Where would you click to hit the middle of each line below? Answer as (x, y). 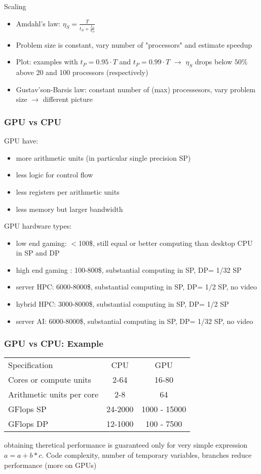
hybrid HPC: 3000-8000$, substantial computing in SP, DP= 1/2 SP (122, 304)
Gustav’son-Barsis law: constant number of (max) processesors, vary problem (136, 89)
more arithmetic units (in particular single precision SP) (103, 157)
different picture (68, 99)
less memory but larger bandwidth (69, 209)
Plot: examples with (47, 62)
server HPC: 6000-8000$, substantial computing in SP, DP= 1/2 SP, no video (136, 287)
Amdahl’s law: (38, 23)
